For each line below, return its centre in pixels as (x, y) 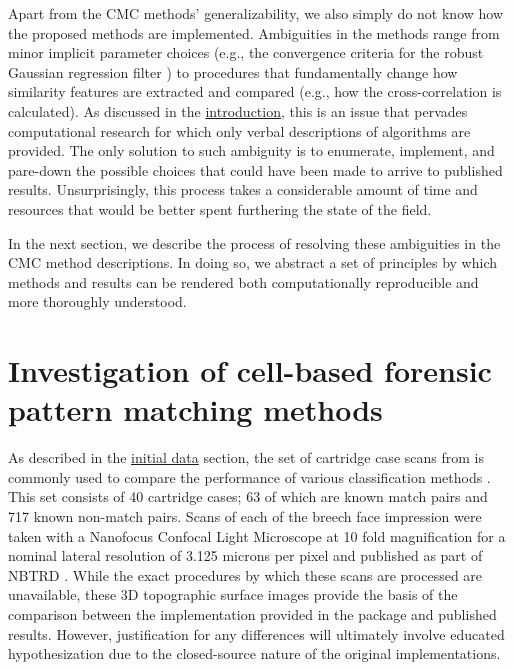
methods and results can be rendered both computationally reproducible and (243, 281)
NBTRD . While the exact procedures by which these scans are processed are (245, 574)
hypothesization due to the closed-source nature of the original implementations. (254, 653)
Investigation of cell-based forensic (250, 370)
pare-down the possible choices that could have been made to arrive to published (255, 169)
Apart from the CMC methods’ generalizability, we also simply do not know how (256, 13)
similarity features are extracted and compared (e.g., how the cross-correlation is (255, 91)
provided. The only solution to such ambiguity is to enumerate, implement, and (251, 150)
